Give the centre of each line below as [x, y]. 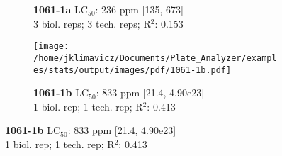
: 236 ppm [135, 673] [140, 9]
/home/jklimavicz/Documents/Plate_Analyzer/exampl [155, 58]
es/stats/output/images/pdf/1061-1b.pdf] [132, 70]
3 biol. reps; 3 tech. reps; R [92, 23]
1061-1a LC [61, 9]
